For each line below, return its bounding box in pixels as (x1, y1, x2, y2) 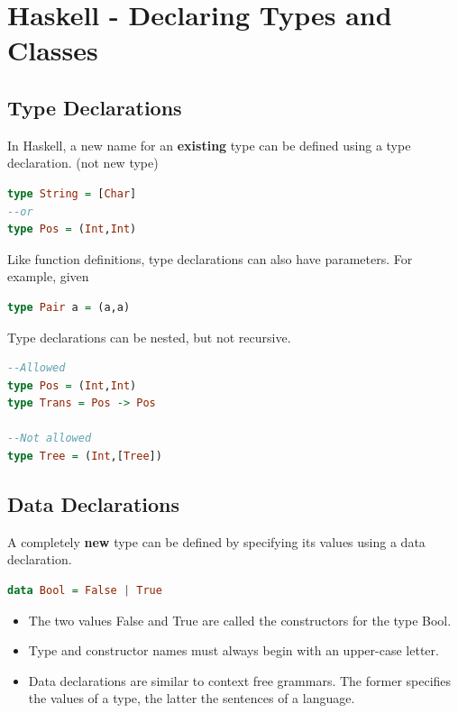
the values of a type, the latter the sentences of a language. (28, 689, 355, 708)
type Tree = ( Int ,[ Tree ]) (7, 450, 162, 463)
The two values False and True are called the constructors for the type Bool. (28, 610, 452, 629)
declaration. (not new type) (7, 153, 159, 172)
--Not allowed (7, 432, 92, 445)
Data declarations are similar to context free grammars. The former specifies (28, 671, 452, 690)
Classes (7, 32, 98, 69)
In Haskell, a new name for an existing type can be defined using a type (7, 135, 411, 154)
